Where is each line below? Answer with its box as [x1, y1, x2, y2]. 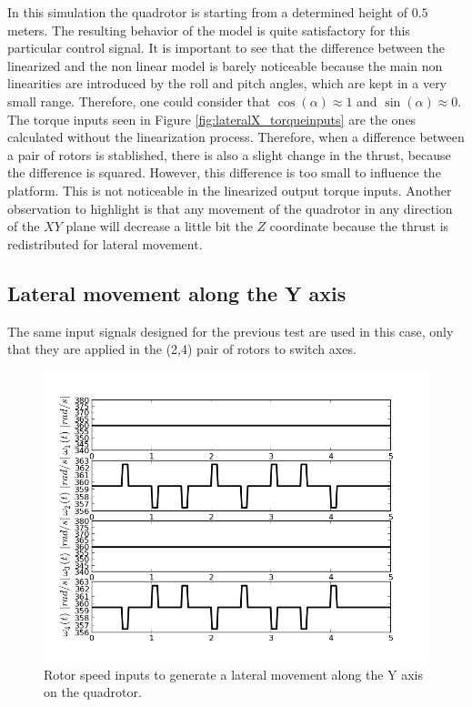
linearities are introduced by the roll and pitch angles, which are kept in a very [7, 74, 447, 93]
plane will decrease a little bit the [65, 217, 253, 236]
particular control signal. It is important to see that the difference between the [7, 38, 446, 57]
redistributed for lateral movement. [7, 234, 203, 253]
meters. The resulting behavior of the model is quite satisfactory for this [7, 20, 410, 39]
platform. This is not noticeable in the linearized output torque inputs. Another [7, 180, 452, 199]
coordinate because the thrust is [269, 217, 449, 236]
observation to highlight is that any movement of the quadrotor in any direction [7, 198, 453, 217]
